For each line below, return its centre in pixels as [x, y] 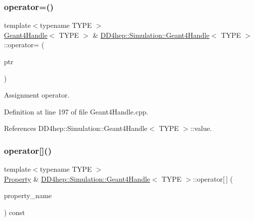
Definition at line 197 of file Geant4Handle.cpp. [76, 111]
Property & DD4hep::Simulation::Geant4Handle [77, 178]
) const [15, 212]
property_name [28, 195]
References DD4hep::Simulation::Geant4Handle [76, 128]
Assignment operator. [37, 95]
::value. [201, 128]
